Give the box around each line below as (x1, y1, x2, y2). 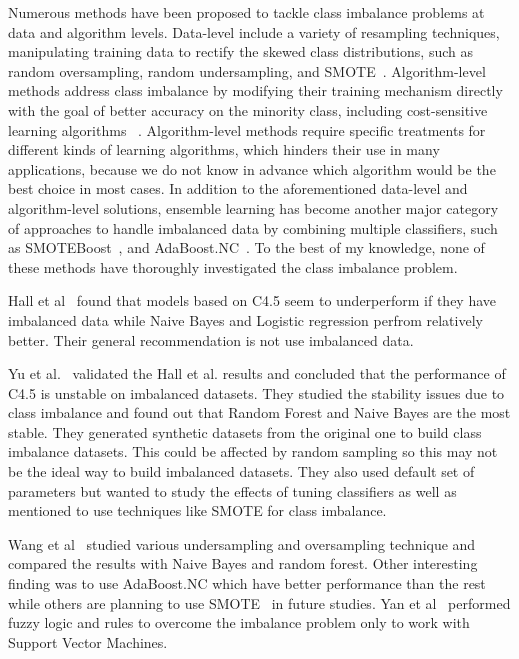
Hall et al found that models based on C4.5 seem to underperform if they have (8, 290, 497, 311)
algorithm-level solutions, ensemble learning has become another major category (8, 197, 499, 218)
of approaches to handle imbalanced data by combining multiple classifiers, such (8, 217, 498, 238)
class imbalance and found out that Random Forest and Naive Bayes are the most (8, 402, 511, 423)
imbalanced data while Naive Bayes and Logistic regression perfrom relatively (8, 309, 483, 330)
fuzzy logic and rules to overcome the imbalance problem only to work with (8, 612, 470, 633)
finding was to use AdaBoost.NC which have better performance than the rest (8, 573, 486, 594)
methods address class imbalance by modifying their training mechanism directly (8, 80, 503, 101)
